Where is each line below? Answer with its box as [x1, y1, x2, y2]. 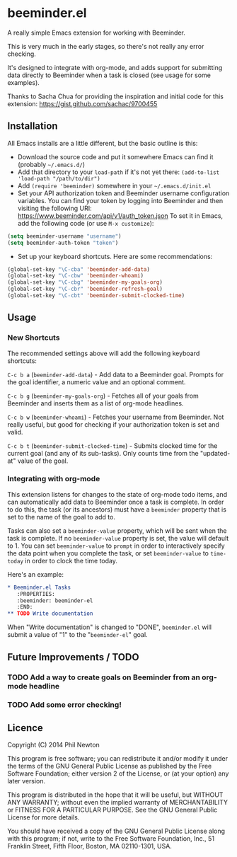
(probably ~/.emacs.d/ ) [17, 160, 86, 168]
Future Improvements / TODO [7, 651, 139, 663]
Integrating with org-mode [7, 474, 100, 484]
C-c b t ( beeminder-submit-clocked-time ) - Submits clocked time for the [7, 441, 218, 450]
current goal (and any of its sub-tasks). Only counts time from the [7, 449, 200, 457]
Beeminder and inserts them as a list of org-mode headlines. [7, 398, 184, 408]
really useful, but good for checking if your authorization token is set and [7, 420, 219, 429]
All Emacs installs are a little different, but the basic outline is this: [7, 139, 198, 147]
